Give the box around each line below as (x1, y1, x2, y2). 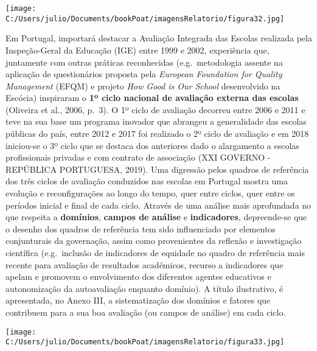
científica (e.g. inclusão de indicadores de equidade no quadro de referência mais (5, 246, 305, 259)
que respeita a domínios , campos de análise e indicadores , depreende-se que (5, 210, 307, 223)
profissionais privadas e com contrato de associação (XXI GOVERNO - (5, 151, 271, 164)
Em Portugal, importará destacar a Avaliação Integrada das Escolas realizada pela (5, 32, 312, 44)
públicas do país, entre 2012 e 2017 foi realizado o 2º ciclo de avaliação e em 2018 (5, 127, 309, 140)
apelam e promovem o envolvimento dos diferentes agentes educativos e (5, 270, 271, 283)
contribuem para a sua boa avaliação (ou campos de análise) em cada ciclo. (5, 305, 286, 318)
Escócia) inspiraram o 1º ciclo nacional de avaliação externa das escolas (5, 91, 299, 104)
